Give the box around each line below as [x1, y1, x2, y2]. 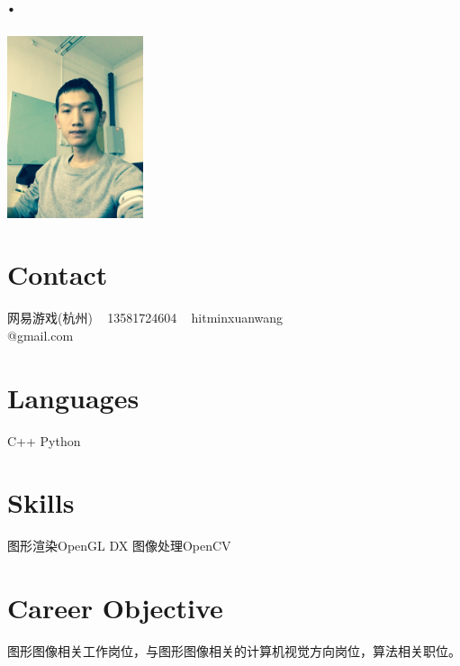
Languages [7, 379, 140, 415]
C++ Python [7, 431, 81, 450]
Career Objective [7, 589, 223, 626]
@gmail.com [7, 325, 74, 344]
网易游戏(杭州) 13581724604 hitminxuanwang [7, 308, 284, 327]
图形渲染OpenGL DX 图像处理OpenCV [7, 536, 231, 555]
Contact [7, 256, 108, 293]
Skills [7, 484, 75, 521]
